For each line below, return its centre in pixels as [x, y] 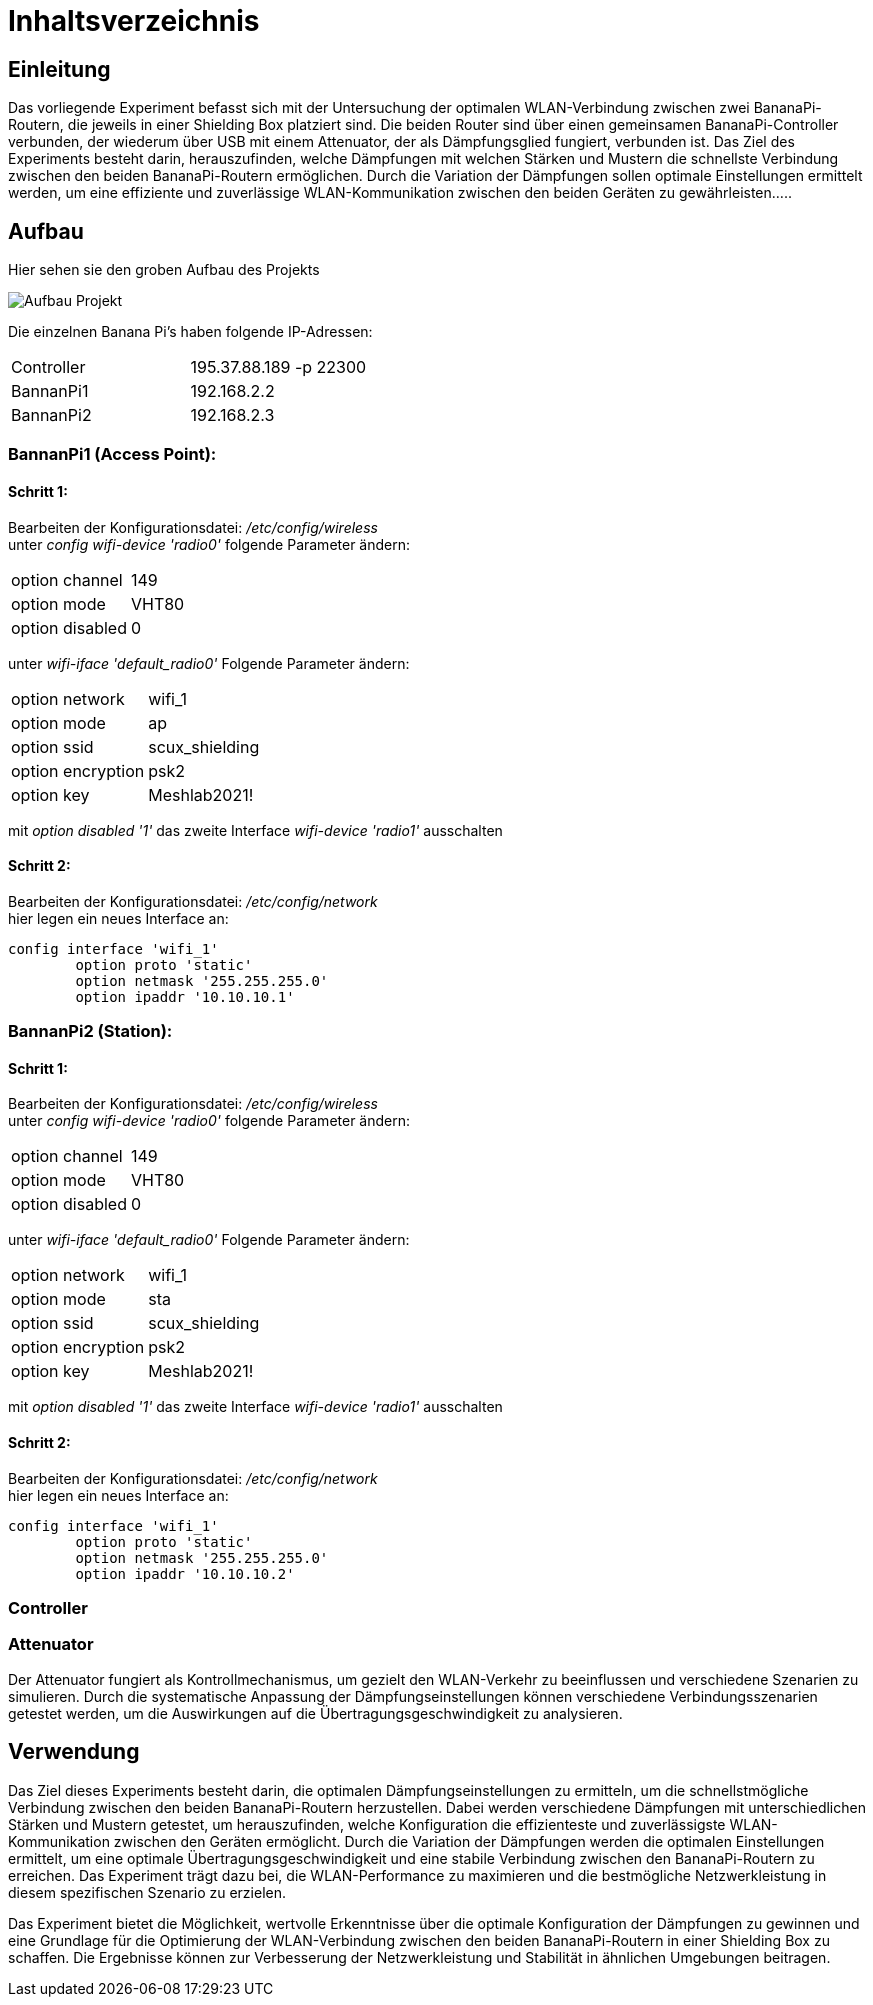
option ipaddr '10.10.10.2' [185, 1573]
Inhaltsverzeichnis [134, 21]
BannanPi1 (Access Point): [112, 454]
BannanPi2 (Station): [90, 1031]
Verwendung [74, 1752]
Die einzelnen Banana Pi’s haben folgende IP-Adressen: [190, 332]
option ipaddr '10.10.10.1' [185, 996]
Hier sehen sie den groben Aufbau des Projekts [164, 270]
